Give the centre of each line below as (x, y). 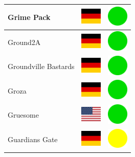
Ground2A (24, 42)
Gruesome (23, 115)
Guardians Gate (33, 139)
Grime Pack (29, 17)
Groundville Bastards (41, 66)
